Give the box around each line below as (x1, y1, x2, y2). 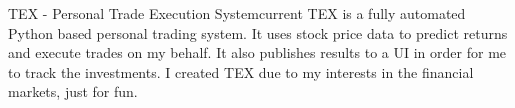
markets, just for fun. (8, 81, 138, 102)
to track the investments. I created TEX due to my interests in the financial (8, 61, 474, 82)
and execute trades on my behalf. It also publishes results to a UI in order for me (8, 42, 507, 63)
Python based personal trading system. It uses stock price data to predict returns (8, 22, 508, 43)
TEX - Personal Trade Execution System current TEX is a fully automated (8, 3, 466, 23)
